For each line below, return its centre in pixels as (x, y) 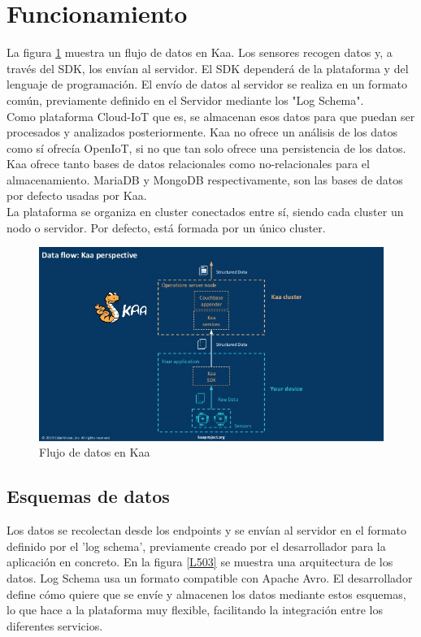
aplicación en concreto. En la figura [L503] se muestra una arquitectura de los (200, 562)
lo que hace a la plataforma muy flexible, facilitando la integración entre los (195, 610)
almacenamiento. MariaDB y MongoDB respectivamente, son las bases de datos (205, 179)
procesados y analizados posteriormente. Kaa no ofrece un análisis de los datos (202, 132)
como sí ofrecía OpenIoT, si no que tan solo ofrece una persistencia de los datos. (206, 147)
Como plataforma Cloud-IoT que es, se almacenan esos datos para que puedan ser (211, 116)
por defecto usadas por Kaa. (77, 195)
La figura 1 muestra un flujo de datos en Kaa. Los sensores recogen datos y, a (200, 52)
